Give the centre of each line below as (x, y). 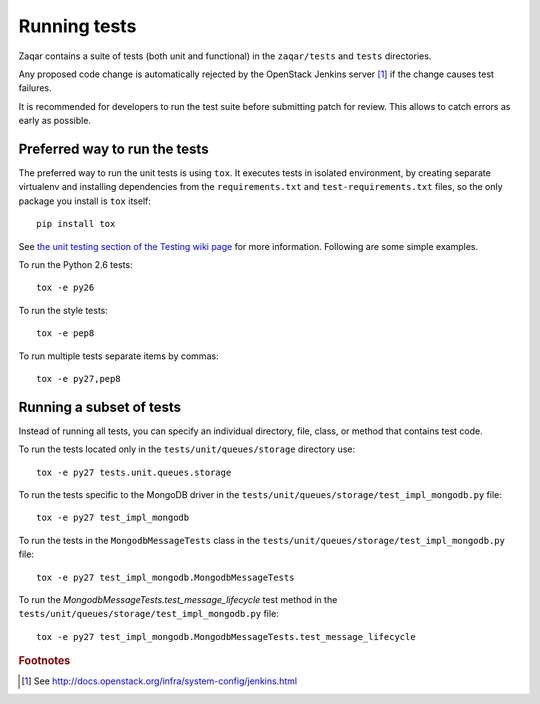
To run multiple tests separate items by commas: (118, 356)
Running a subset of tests (100, 406)
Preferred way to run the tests (113, 148)
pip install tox (76, 224)
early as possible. (55, 121)
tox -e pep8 (65, 333)
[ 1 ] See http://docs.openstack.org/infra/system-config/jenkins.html (159, 681)
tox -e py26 (65, 288)
